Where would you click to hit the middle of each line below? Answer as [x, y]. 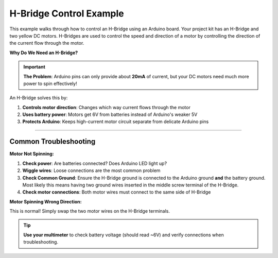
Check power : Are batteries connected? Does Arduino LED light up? [95, 163]
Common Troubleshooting [53, 142]
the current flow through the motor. [47, 43]
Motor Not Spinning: [32, 154]
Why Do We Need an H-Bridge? [44, 53]
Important [34, 67]
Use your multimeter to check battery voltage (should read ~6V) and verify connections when [124, 235]
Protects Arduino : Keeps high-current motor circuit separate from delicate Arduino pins [116, 122]
